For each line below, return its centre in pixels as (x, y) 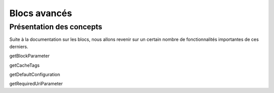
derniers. (19, 46)
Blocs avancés (41, 13)
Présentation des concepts (56, 27)
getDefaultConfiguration (35, 74)
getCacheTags (25, 65)
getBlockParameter (30, 56)
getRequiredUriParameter (36, 84)
